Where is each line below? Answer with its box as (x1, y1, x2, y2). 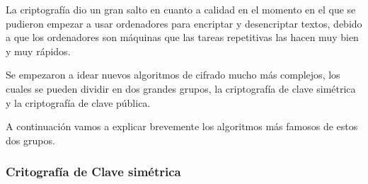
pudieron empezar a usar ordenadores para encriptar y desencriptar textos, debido (6, 16, 362, 30)
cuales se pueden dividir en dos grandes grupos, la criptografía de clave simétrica (6, 81, 356, 96)
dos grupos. (6, 132, 55, 147)
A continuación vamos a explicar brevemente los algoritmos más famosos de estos (6, 119, 358, 134)
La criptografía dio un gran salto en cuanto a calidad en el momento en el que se (6, 2, 356, 16)
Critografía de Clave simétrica (6, 163, 181, 180)
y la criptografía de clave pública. (6, 95, 151, 110)
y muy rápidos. (6, 43, 71, 58)
